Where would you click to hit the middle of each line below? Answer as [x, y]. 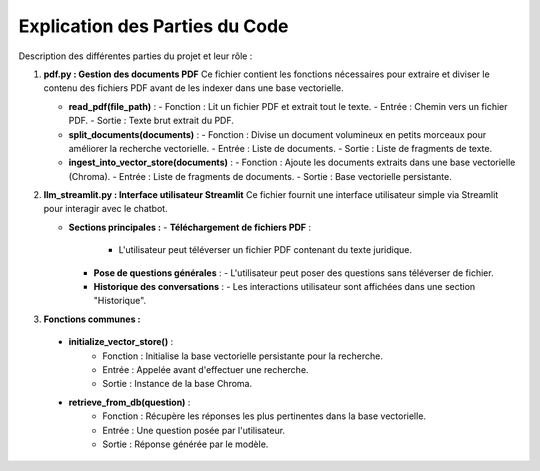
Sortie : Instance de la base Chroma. [177, 384]
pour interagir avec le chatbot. [106, 209]
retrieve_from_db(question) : [129, 402]
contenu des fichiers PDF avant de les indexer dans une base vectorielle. [193, 88]
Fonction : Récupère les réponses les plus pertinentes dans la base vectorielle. [264, 416]
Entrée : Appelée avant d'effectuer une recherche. [205, 369]
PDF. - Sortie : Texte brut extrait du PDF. [151, 121]
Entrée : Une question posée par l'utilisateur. [193, 430]
